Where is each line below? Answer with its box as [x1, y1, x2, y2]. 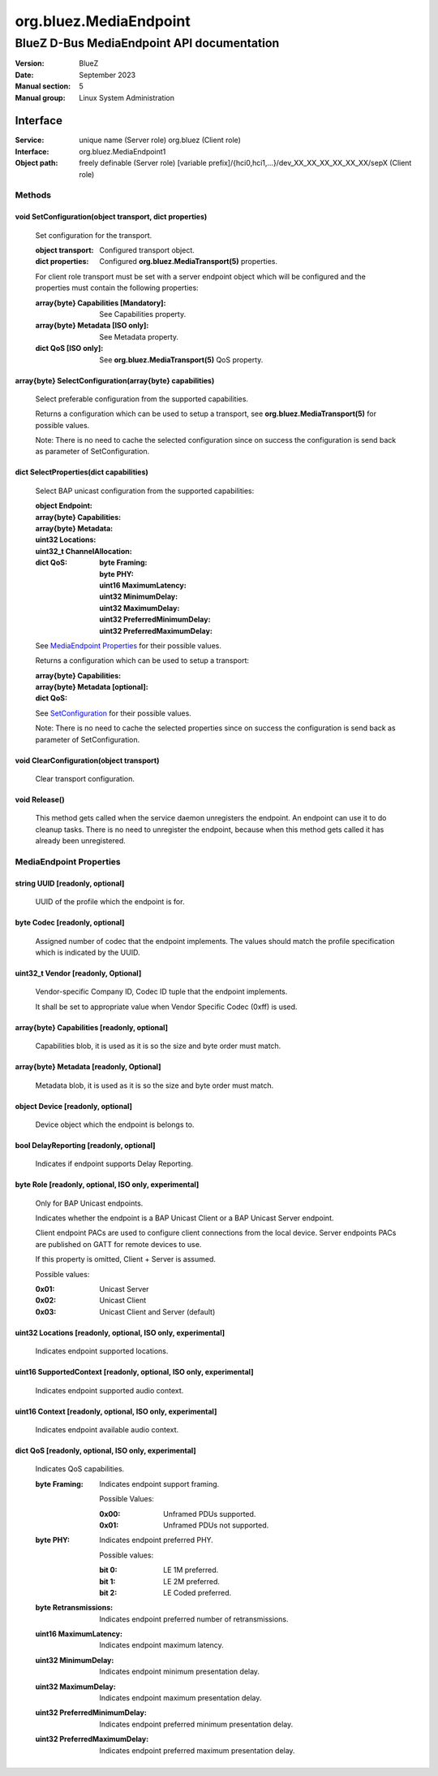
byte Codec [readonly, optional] [15, 918, 125, 928]
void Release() [15, 795, 65, 804]
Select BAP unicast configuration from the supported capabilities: [35, 486, 255, 496]
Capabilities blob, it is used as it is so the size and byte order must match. [35, 1041, 281, 1051]
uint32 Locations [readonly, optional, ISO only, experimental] [15, 1328, 225, 1337]
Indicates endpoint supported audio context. [35, 1385, 184, 1395]
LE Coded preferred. [163, 1588, 232, 1597]
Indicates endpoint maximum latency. [99, 1640, 225, 1650]
